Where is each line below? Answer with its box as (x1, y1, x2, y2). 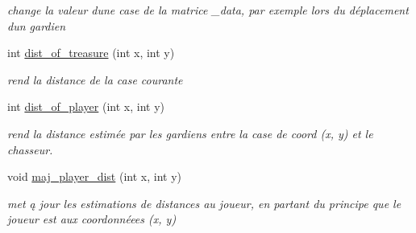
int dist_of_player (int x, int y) (7, 98, 165, 115)
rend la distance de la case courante (7, 71, 183, 88)
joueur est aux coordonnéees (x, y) (7, 211, 177, 227)
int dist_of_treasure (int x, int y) (7, 44, 175, 61)
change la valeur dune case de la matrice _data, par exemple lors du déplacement (7, 2, 409, 18)
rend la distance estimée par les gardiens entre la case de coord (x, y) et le (7, 125, 373, 141)
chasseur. (7, 141, 53, 157)
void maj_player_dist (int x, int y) (7, 168, 181, 185)
